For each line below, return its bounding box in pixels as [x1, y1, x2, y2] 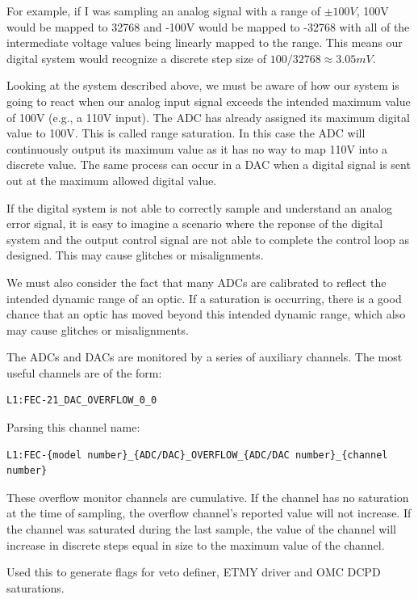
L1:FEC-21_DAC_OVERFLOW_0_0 [6, 394, 157, 407]
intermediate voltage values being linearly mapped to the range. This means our [6, 34, 403, 51]
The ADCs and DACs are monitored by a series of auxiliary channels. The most [6, 348, 403, 365]
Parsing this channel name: [6, 419, 140, 436]
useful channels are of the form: [6, 364, 162, 381]
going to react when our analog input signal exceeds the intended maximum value [6, 92, 411, 109]
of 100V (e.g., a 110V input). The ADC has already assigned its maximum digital [6, 108, 410, 125]
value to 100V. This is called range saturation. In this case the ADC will [6, 124, 366, 141]
